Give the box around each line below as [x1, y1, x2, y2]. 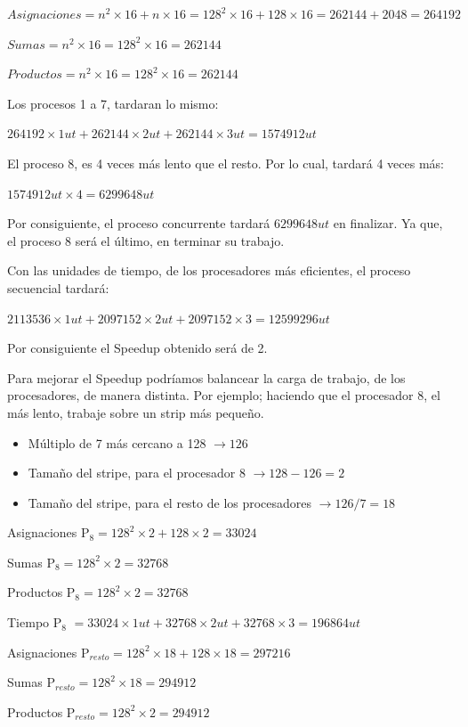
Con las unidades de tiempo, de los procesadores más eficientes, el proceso [7, 261, 411, 280]
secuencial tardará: [7, 278, 109, 297]
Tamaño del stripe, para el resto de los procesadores [28, 493, 312, 511]
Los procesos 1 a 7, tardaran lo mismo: [7, 94, 219, 112]
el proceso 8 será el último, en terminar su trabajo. [7, 231, 285, 249]
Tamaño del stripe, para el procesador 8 [28, 463, 246, 482]
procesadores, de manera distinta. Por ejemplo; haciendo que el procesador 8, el [7, 386, 440, 404]
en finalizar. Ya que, [333, 214, 443, 233]
